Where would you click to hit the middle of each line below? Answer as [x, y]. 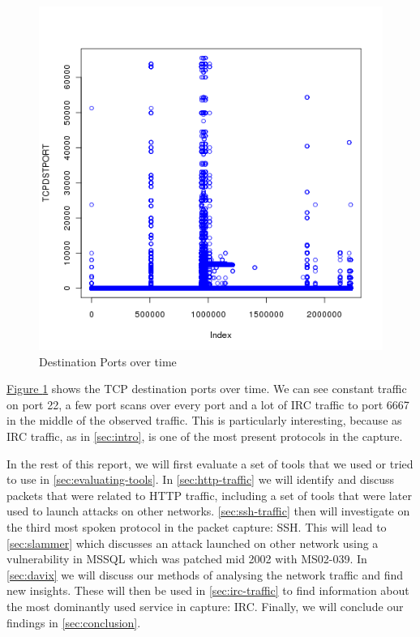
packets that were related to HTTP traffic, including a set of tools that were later [209, 495]
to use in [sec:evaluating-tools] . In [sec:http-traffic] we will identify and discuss [201, 479]
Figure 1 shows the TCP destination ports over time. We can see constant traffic [207, 389]
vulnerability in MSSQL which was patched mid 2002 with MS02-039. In [187, 559]
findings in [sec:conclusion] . [74, 622]
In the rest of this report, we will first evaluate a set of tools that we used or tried [210, 463]
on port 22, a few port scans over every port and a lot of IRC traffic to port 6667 [208, 404]
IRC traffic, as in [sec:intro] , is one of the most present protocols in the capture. [205, 436]
